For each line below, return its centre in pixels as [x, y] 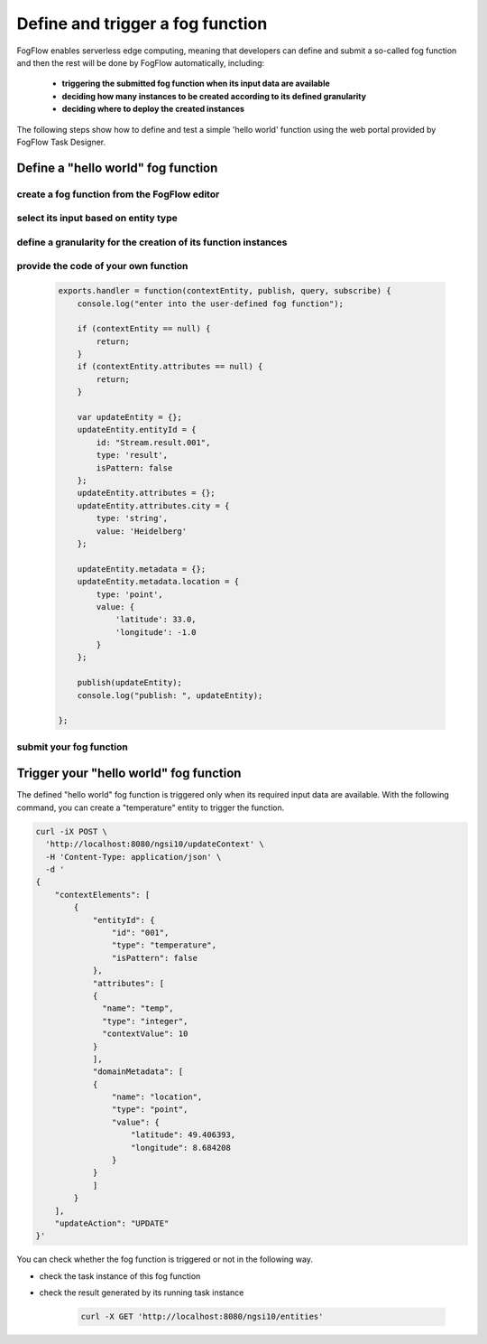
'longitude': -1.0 [156, 632]
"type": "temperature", [164, 945]
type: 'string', [132, 518]
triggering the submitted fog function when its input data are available [196, 84]
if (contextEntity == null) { [144, 329]
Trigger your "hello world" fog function [129, 774]
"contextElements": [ [102, 895]
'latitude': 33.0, [156, 620]
